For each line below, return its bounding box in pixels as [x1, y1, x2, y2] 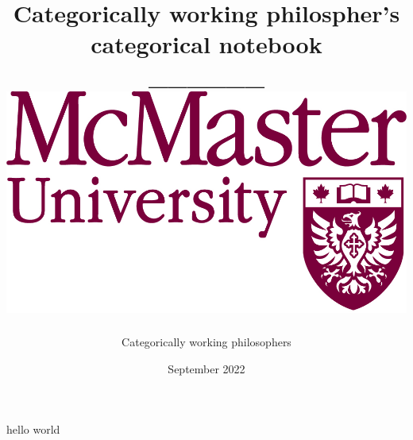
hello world [6, 420, 60, 437]
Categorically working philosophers [122, 334, 291, 350]
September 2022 [168, 360, 245, 376]
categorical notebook [91, 28, 322, 60]
